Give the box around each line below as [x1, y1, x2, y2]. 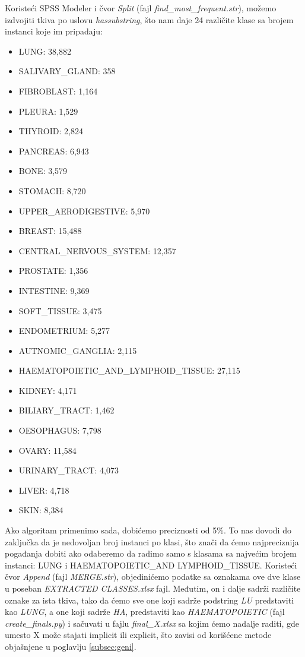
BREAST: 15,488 [18, 225, 82, 237]
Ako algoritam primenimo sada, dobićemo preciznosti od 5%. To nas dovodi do [5, 524, 291, 536]
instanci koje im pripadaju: [5, 25, 103, 37]
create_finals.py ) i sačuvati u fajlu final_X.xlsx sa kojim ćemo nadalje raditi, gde [5, 617, 300, 629]
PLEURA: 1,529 [18, 105, 78, 117]
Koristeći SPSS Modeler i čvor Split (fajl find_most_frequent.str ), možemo [5, 2, 277, 14]
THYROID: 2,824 [18, 125, 83, 137]
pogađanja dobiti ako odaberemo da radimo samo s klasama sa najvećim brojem [5, 547, 297, 560]
